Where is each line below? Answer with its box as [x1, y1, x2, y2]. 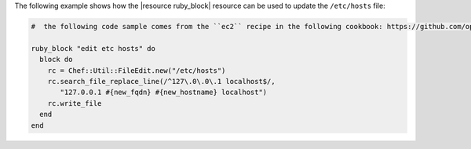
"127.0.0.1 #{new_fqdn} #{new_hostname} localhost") [60, 88, 268, 97]
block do [39, 55, 73, 64]
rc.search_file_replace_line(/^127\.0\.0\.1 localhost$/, [47, 77, 276, 85]
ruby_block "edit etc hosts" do [31, 44, 156, 53]
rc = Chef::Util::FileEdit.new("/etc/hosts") [47, 66, 226, 74]
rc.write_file [47, 99, 102, 107]
